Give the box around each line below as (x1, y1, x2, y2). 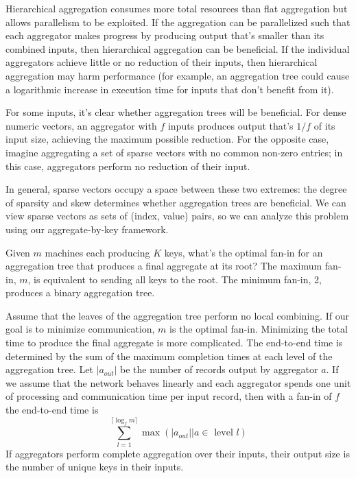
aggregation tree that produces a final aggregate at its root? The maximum (5, 259, 322, 273)
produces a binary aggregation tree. (5, 285, 155, 300)
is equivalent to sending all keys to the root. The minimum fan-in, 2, (34, 272, 322, 286)
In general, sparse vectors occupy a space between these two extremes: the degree (5, 182, 347, 196)
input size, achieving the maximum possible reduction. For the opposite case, (5, 132, 329, 146)
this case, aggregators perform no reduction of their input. (5, 158, 250, 173)
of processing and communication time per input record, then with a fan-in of (5, 389, 332, 403)
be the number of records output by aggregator (120, 362, 318, 377)
